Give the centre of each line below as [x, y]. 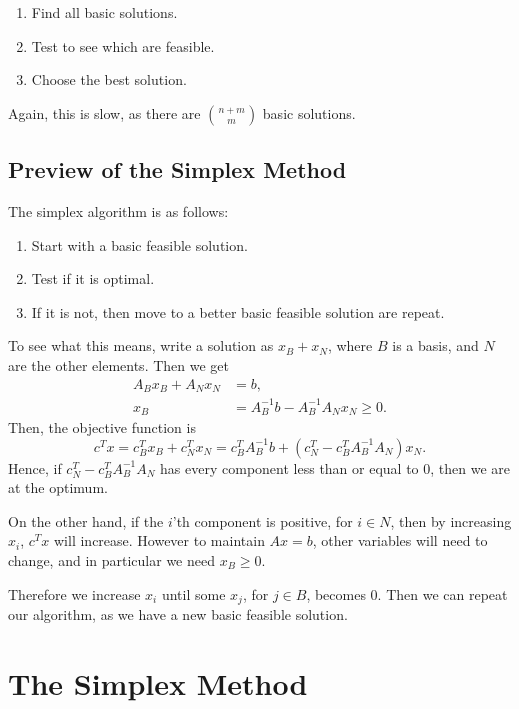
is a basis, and [435, 345]
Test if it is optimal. [93, 278]
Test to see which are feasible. [123, 45]
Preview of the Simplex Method [177, 169]
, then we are [470, 467]
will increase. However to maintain [159, 540]
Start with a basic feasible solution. [139, 244]
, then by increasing [451, 520]
